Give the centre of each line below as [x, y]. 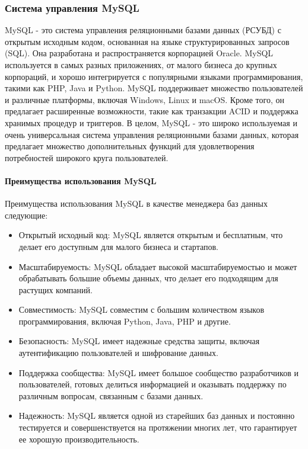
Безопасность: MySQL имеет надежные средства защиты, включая [139, 341]
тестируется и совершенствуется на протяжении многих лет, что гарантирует [158, 427]
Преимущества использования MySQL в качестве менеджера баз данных [136, 203]
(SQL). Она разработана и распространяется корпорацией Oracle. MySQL [139, 53]
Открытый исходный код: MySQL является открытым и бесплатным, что [151, 235]
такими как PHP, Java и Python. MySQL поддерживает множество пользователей [154, 88]
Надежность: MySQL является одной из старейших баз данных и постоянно [157, 416]
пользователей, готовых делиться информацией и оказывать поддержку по [153, 384]
